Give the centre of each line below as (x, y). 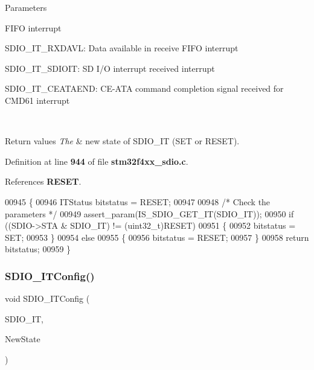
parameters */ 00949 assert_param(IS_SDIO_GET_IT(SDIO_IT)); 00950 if (149, 213)
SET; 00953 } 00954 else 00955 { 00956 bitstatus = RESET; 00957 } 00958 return (157, 237)
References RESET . (43, 181)
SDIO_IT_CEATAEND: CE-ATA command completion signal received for (144, 88)
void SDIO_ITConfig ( (47, 298)
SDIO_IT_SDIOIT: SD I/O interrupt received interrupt (110, 68)
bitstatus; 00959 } (38, 249)
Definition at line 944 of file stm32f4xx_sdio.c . (97, 161)
